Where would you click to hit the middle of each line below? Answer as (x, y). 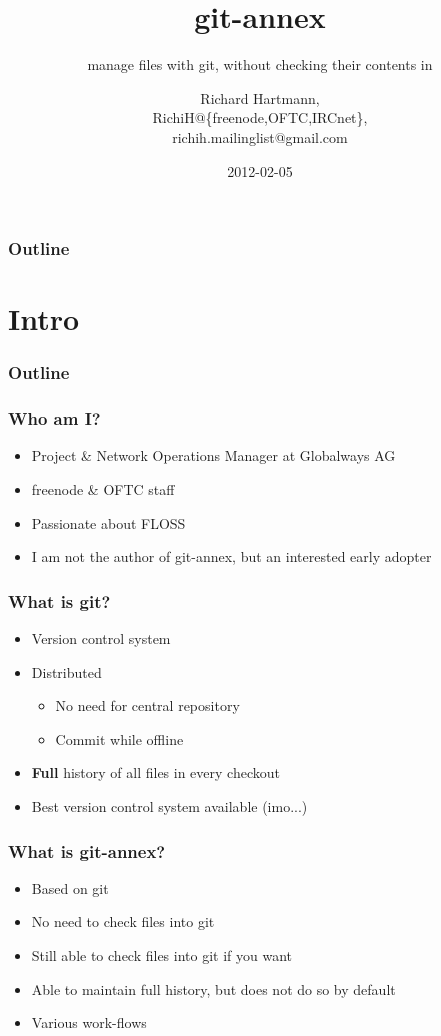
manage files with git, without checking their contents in (260, 64)
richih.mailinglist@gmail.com (260, 136)
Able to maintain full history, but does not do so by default (213, 988)
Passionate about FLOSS (108, 522)
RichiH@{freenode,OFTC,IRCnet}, (260, 117)
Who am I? (54, 418)
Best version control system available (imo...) (169, 806)
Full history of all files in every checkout (155, 772)
